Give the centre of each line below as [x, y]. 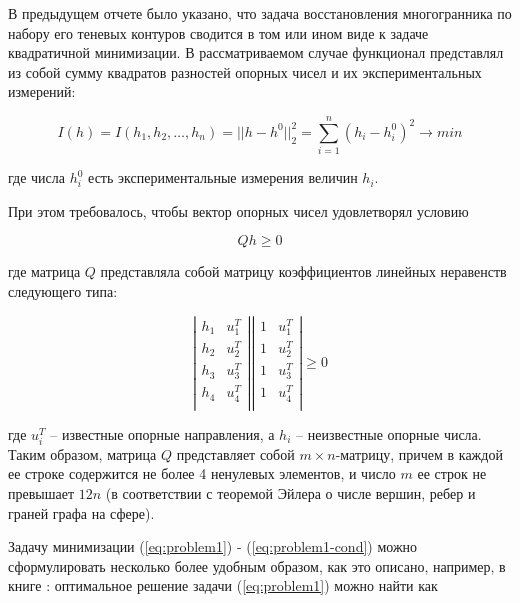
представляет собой [235, 453]
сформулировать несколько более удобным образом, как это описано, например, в [257, 565]
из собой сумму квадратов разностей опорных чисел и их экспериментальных [245, 71]
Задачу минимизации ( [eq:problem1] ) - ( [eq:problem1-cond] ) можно [213, 546]
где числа [36, 177]
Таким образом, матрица [82, 453]
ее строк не [452, 473]
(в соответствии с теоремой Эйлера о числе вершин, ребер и [290, 493]
